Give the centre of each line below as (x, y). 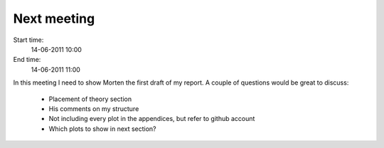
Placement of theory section (90, 99)
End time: (27, 60)
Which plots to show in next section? (102, 129)
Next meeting (54, 18)
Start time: (28, 40)
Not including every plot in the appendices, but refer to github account (152, 119)
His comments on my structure (94, 109)
